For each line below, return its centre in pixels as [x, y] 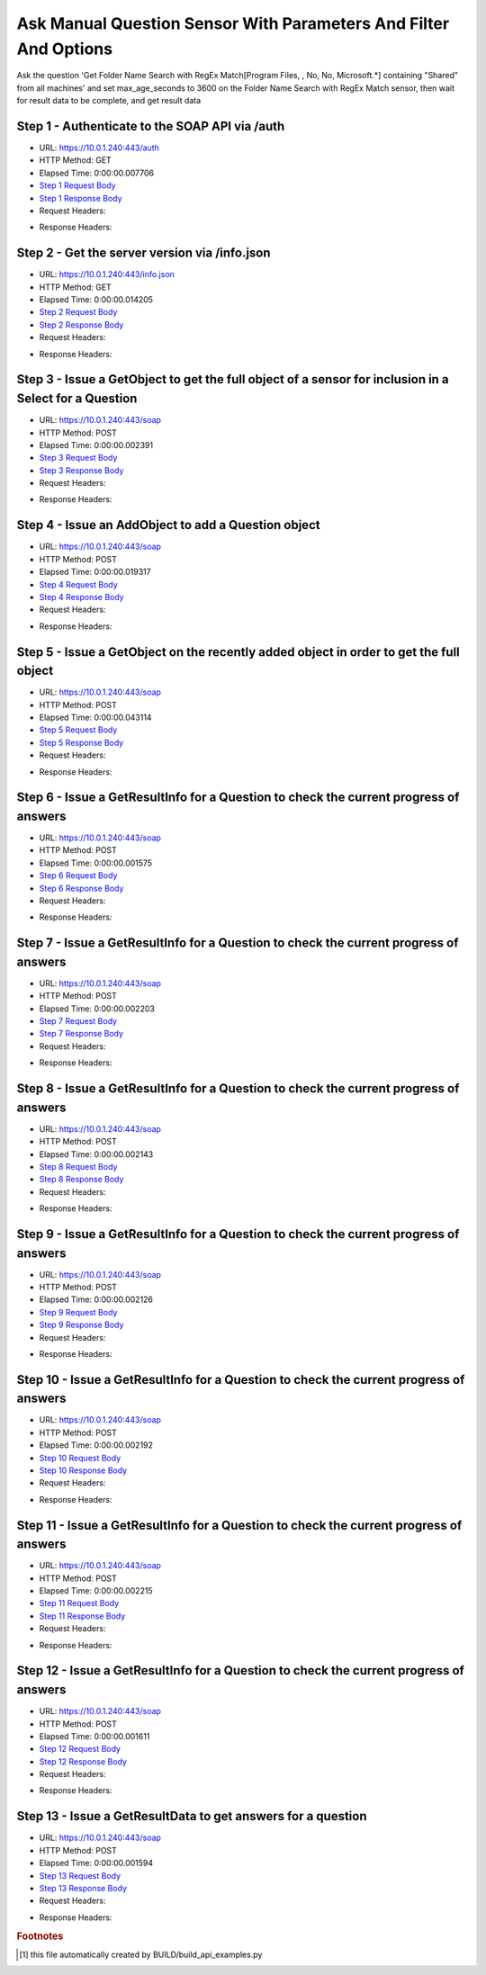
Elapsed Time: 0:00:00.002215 [96, 1591]
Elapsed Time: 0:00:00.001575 [96, 863]
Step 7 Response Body [81, 1034]
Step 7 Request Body [78, 1021]
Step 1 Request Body [77, 185]
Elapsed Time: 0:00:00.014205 [96, 300]
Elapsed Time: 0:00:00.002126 [96, 1299]
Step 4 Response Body [82, 597]
